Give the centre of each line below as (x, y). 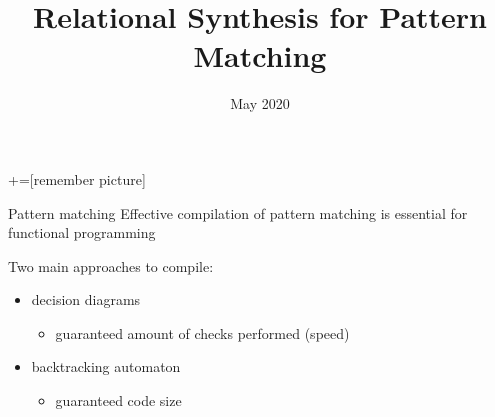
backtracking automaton (106, 366)
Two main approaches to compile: (111, 265)
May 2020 (260, 103)
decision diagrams (86, 299)
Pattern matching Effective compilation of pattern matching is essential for (238, 212)
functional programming (82, 232)
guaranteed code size (118, 400)
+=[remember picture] (77, 178)
